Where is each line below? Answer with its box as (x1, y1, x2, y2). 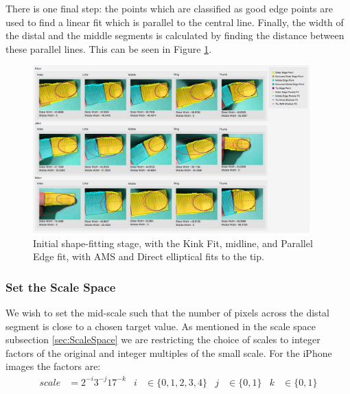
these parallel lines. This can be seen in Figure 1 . (5, 41, 212, 56)
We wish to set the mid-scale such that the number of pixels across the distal (5, 305, 329, 320)
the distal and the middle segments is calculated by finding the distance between (5, 28, 345, 43)
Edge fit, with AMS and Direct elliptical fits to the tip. (33, 249, 264, 264)
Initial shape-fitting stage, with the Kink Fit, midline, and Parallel (33, 235, 313, 250)
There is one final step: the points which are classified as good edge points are (5, 1, 334, 15)
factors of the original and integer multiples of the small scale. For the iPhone (5, 345, 332, 360)
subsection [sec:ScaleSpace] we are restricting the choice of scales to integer (5, 332, 320, 347)
